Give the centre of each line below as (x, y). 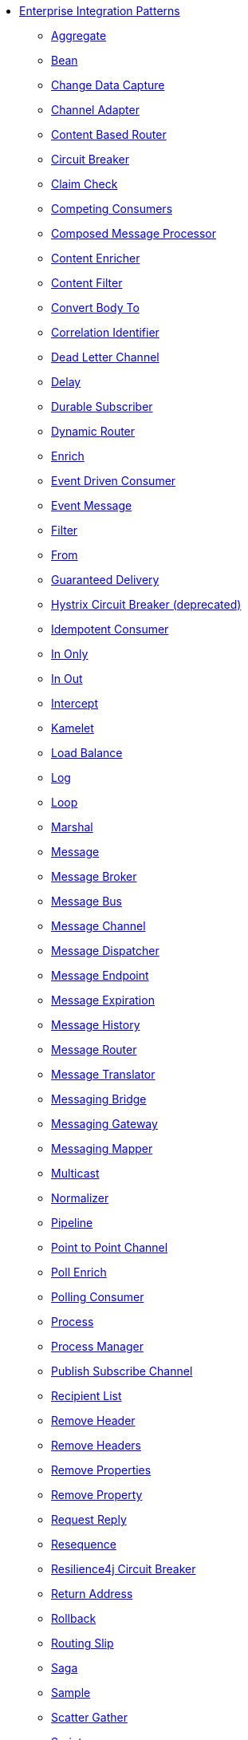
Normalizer (80, 1198)
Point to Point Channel (110, 1247)
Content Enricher (96, 258)
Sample (71, 1693)
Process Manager (97, 1346)
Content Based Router (109, 134)
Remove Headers (96, 1445)
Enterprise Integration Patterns (100, 11)
